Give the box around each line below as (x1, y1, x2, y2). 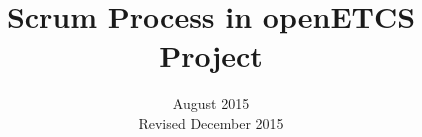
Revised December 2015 (138, 112, 284, 133)
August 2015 (172, 93, 250, 114)
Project (159, 35, 263, 76)
